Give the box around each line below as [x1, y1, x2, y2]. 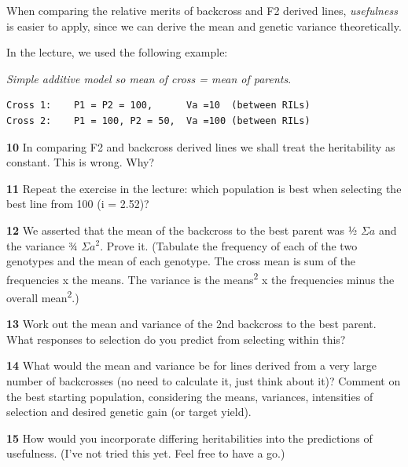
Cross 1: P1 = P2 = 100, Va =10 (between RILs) [6, 100, 311, 111]
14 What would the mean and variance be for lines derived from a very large [6, 357, 377, 374]
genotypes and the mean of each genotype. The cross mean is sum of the [6, 253, 356, 269]
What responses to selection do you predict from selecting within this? [6, 330, 346, 347]
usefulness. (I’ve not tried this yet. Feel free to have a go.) [6, 445, 285, 462]
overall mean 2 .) [6, 286, 79, 305]
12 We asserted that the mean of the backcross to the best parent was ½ [6, 221, 358, 238]
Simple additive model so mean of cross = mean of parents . [6, 70, 292, 86]
